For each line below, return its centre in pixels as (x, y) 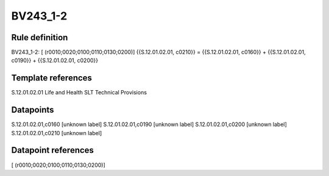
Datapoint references (53, 150)
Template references (52, 78)
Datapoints (33, 110)
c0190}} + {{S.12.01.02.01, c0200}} (55, 60)
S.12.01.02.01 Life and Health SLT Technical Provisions (79, 93)
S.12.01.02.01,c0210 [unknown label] (57, 133)
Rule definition (40, 37)
